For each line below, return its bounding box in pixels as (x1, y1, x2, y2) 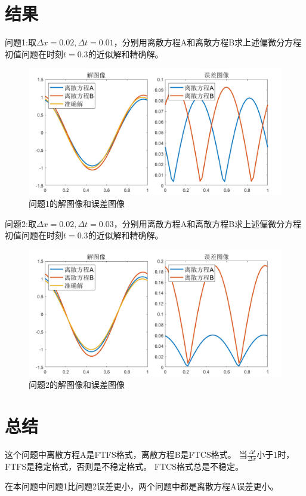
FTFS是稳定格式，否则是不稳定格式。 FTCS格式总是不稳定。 (5, 460, 243, 472)
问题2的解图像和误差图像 (29, 378, 125, 391)
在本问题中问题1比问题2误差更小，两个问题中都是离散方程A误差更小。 (5, 480, 279, 492)
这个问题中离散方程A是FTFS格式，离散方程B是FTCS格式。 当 (5, 448, 248, 460)
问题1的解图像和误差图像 (29, 197, 125, 209)
